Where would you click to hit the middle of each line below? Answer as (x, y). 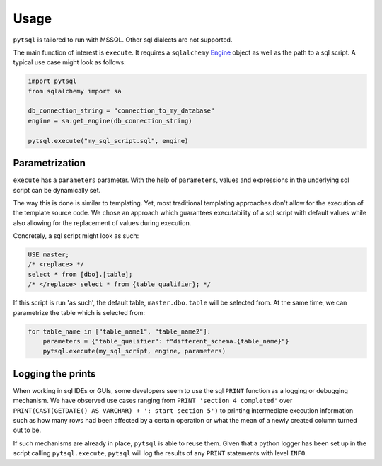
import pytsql (52, 81)
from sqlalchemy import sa (75, 91)
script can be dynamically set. (57, 190)
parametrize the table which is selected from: (79, 312)
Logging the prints (54, 374)
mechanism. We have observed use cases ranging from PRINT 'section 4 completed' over (153, 401)
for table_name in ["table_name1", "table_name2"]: (120, 331)
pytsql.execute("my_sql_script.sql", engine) (108, 141)
